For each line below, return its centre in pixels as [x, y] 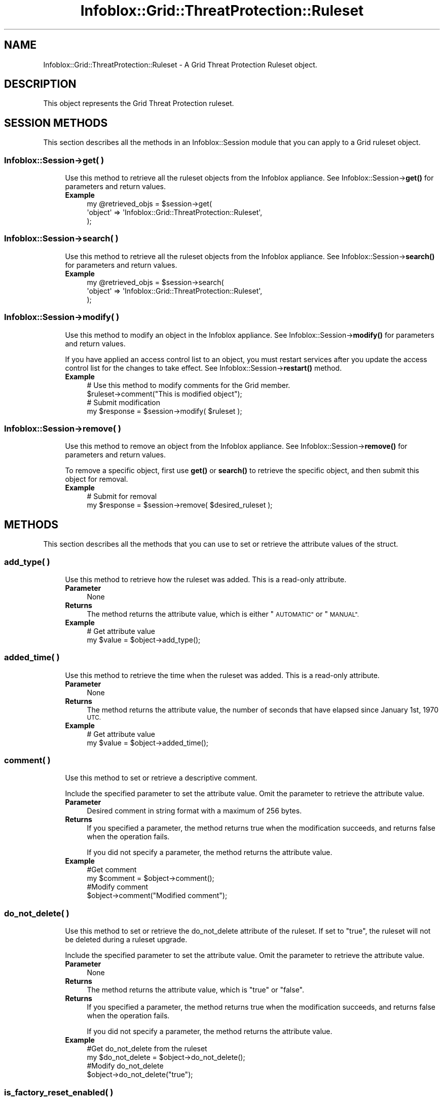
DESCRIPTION [40, 84]
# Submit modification [124, 402]
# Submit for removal [122, 496]
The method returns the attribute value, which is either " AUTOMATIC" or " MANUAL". [223, 614]
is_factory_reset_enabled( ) [59, 1092]
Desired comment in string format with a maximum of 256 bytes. [194, 811]
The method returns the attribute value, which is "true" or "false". [195, 990]
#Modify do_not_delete [125, 1066]
